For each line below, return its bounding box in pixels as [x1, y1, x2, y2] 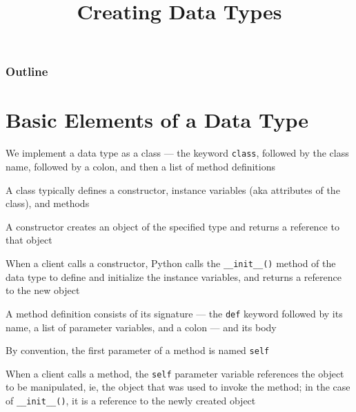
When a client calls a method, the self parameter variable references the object [6, 366, 344, 380]
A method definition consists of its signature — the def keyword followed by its [6, 306, 343, 320]
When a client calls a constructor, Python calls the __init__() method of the [6, 256, 336, 271]
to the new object [6, 283, 80, 297]
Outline [6, 63, 48, 80]
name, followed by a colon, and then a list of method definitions [6, 159, 276, 174]
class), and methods [6, 196, 90, 210]
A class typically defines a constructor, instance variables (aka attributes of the [6, 182, 340, 197]
